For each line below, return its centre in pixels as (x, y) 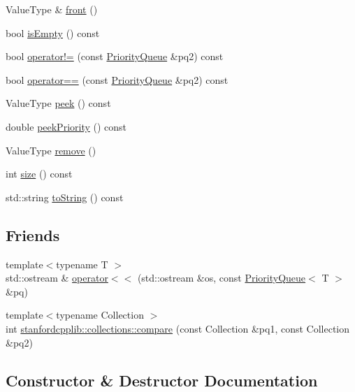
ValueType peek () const (58, 103)
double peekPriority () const (66, 126)
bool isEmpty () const (53, 32)
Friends (33, 234)
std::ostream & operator (57, 278)
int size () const (39, 174)
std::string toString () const (65, 197)
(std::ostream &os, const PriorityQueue (222, 278)
